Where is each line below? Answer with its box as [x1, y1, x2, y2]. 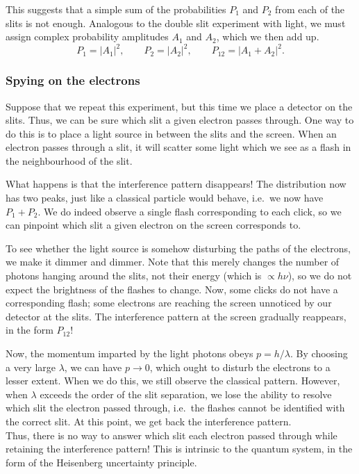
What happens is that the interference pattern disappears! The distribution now [6, 177, 347, 191]
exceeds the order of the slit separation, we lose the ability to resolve [40, 386, 332, 401]
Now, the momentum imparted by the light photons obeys [6, 346, 253, 360]
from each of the [275, 2, 345, 16]
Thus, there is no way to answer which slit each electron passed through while [6, 427, 337, 442]
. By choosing [290, 346, 348, 360]
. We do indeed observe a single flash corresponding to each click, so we [37, 204, 342, 218]
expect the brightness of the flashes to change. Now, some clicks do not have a [6, 281, 338, 296]
